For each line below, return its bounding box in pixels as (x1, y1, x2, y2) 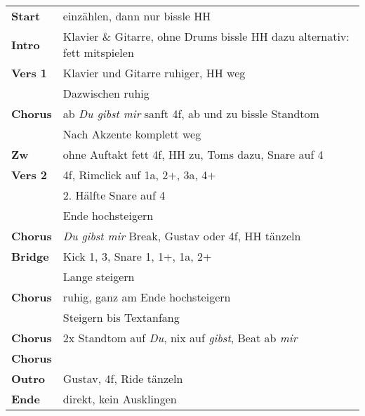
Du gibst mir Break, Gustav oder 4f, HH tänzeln (62, 228, 301, 244)
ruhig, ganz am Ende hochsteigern (62, 289, 231, 305)
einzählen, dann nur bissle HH (62, 8, 211, 24)
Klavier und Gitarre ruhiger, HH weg (62, 65, 246, 81)
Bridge (11, 248, 49, 264)
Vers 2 (11, 167, 47, 183)
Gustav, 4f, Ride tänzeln (62, 370, 183, 386)
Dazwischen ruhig (62, 85, 150, 101)
